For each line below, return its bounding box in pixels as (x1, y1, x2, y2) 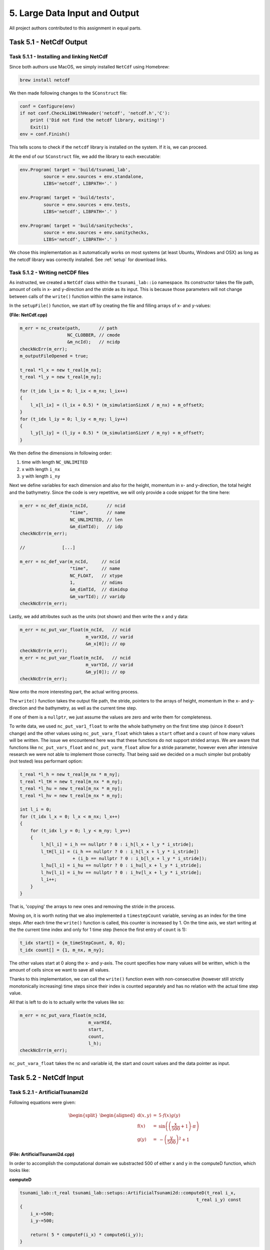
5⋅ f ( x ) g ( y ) (158, 1112, 180, 1118)
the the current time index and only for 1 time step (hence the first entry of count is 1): (9, 926, 187, 932)
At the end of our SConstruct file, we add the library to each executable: (9, 153, 161, 159)
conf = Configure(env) (19, 103, 75, 109)
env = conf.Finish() (19, 131, 70, 137)
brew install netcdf (19, 77, 70, 82)
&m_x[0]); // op (85, 640, 125, 646)
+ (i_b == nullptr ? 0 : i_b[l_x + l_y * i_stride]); (72, 855, 207, 861)
